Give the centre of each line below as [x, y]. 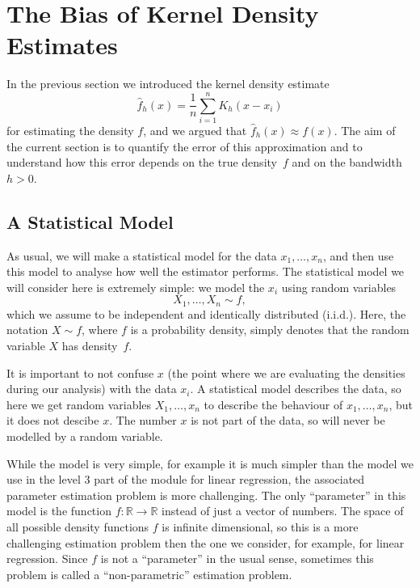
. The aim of [365, 131]
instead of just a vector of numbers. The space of [283, 511]
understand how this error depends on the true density [142, 162]
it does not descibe [53, 420]
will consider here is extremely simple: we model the [136, 287]
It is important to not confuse [80, 372]
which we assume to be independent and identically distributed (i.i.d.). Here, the [206, 313]
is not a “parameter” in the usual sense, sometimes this [237, 558]
